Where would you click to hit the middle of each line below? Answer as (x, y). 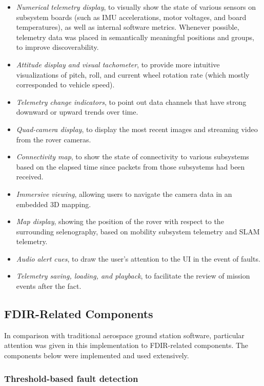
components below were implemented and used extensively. (97, 355)
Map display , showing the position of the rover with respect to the (120, 221)
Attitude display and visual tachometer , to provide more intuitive (118, 64)
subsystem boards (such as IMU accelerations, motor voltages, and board (131, 17)
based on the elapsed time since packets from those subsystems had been (130, 166)
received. (30, 177)
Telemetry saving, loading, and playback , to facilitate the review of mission (133, 276)
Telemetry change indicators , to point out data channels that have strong (131, 102)
